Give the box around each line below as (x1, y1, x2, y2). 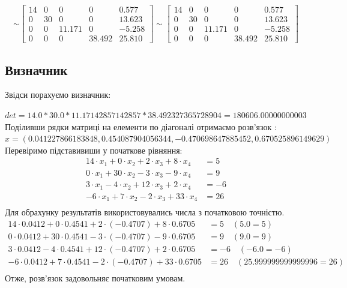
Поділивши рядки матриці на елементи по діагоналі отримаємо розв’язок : (5, 120, 277, 133)
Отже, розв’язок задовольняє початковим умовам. (5, 272, 186, 284)
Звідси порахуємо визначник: (5, 88, 111, 101)
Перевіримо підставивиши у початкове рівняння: (5, 143, 183, 156)
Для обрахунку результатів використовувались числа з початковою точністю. (5, 206, 285, 218)
